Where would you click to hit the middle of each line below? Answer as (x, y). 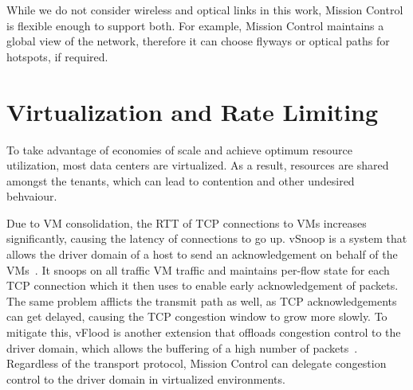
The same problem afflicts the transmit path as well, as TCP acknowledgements (202, 300)
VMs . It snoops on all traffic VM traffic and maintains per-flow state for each (198, 269)
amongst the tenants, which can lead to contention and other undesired (181, 180)
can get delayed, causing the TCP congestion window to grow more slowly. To (197, 316)
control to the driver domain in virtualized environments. (146, 378)
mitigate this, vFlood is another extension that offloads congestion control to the (204, 332)
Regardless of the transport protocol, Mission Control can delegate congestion (197, 363)
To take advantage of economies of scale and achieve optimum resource (179, 149)
